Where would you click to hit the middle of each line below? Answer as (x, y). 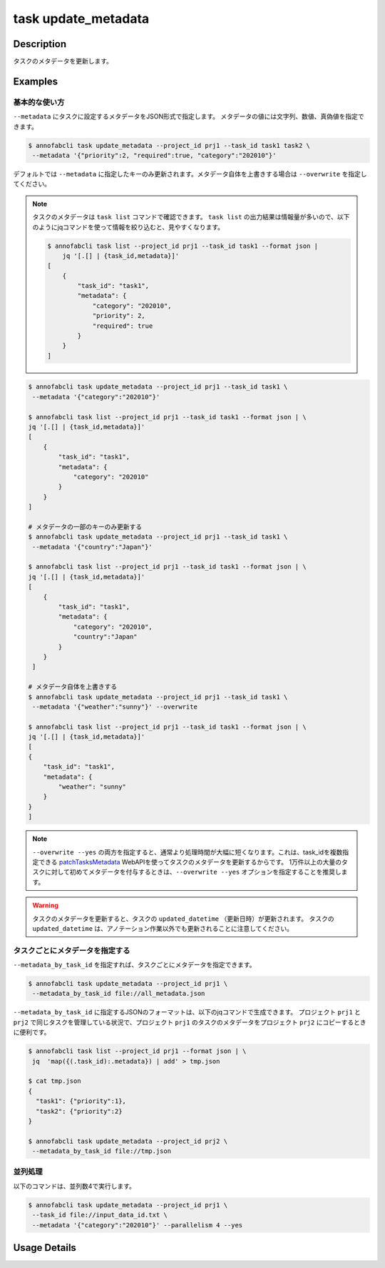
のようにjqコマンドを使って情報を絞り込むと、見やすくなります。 (128, 227)
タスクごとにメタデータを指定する (72, 950)
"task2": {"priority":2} (79, 1111)
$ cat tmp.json (55, 1081)
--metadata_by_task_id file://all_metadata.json (119, 994)
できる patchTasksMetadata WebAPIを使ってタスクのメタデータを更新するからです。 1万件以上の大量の (190, 862)
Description (40, 44)
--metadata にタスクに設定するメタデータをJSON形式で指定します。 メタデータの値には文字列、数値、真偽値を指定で (189, 116)
